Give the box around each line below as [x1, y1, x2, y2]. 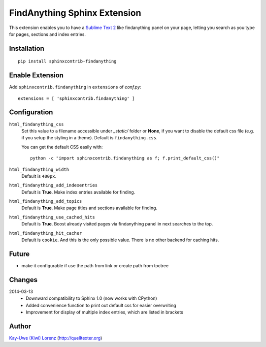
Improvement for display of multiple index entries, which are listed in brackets [26, 309, 183, 315]
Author [9, 322, 32, 330]
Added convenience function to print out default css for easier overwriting [26, 302, 177, 308]
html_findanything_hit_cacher [9, 230, 82, 236]
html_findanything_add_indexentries [9, 183, 98, 188]
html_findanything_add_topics [9, 198, 82, 204]
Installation [9, 44, 44, 53]
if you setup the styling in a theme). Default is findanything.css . [21, 135, 158, 141]
